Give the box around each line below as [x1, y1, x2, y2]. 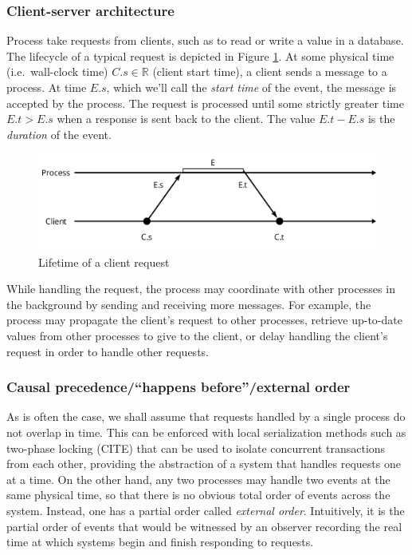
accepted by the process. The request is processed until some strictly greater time [6, 94, 404, 111]
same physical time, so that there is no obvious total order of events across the [6, 486, 390, 503]
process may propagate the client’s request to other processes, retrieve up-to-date [6, 311, 402, 328]
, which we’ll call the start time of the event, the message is [106, 79, 397, 95]
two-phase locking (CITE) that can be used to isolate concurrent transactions [6, 439, 386, 456]
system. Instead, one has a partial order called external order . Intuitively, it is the [6, 502, 405, 519]
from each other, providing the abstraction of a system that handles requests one [6, 455, 401, 472]
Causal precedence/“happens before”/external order [6, 377, 351, 397]
